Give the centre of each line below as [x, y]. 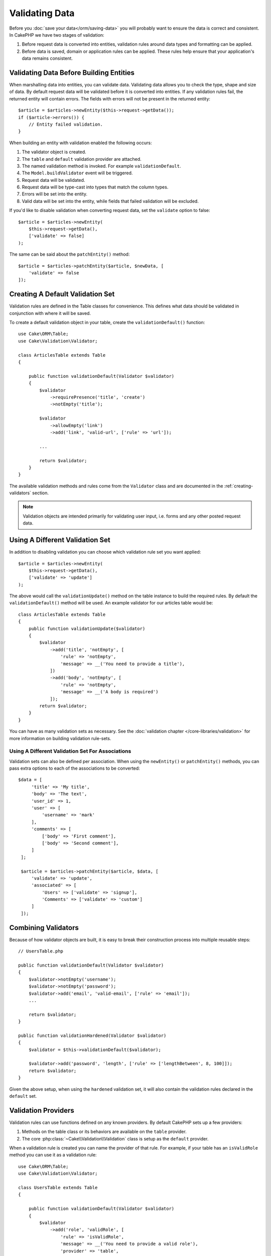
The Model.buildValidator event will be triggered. [77, 173]
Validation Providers [42, 1110]
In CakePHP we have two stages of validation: [57, 35]
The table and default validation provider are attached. [82, 159]
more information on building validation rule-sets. [60, 738]
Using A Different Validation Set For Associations [70, 751]
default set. [23, 1096]
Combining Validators [44, 928]
